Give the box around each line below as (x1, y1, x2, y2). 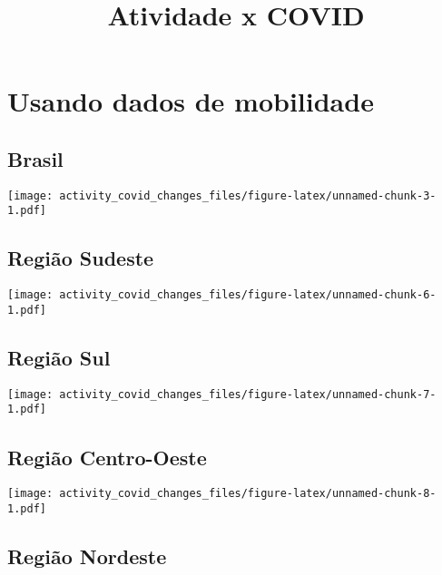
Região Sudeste (7, 244, 154, 272)
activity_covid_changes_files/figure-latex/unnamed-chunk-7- (59, 387, 437, 401)
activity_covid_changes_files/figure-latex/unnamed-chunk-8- (59, 487, 437, 501)
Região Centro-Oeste (7, 443, 207, 471)
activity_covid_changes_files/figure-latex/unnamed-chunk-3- (59, 189, 437, 202)
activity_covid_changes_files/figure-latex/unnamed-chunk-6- (59, 288, 437, 302)
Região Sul (7, 343, 111, 371)
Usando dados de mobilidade (7, 83, 374, 120)
